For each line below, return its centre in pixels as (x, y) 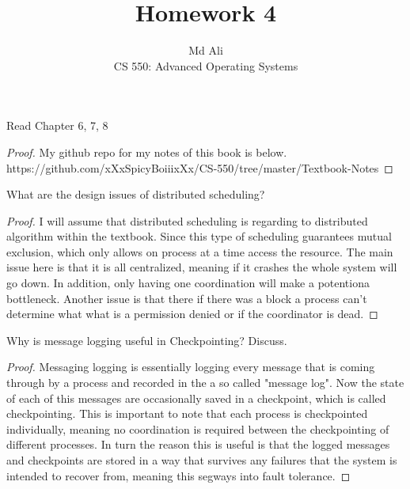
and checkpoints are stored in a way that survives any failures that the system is (202, 460)
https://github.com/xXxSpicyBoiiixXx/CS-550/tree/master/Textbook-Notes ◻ (200, 167)
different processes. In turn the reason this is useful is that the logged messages (198, 444)
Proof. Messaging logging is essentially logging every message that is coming (191, 367)
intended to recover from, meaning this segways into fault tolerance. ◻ (178, 475)
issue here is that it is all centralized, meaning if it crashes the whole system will (202, 267)
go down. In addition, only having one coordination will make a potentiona (188, 283)
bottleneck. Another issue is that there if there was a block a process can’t (187, 298)
